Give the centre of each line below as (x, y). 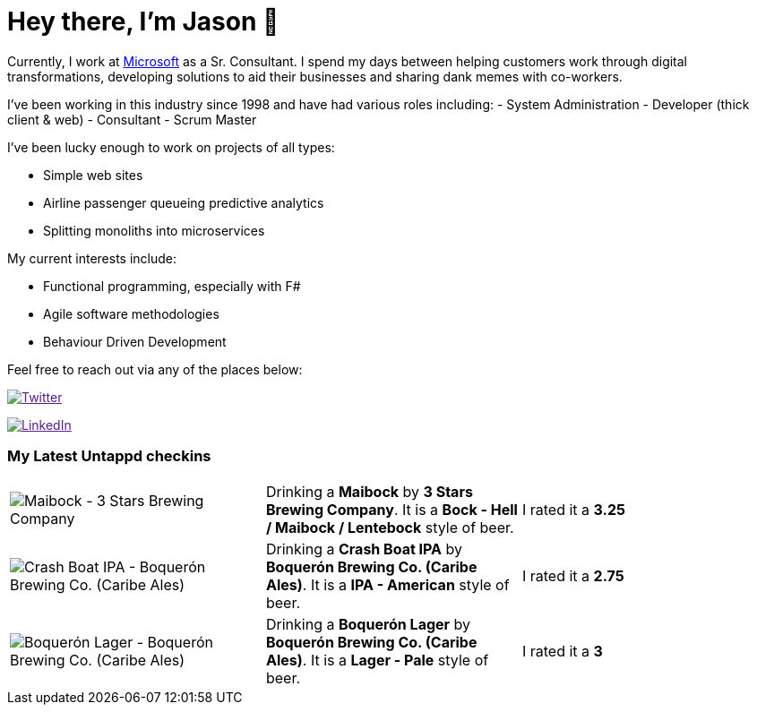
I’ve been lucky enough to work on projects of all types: (171, 147)
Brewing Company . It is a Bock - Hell (391, 509)
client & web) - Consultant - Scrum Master (132, 119)
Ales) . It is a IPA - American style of (387, 584)
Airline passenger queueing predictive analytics (184, 202)
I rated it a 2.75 (573, 575)
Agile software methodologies (131, 313)
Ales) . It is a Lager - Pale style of (377, 660)
